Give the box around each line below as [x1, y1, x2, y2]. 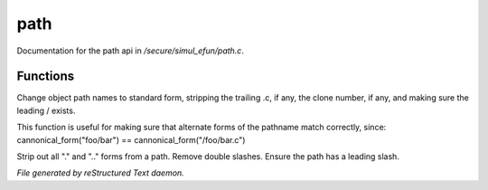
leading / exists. [16, 105, 76, 116]
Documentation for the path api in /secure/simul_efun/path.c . [16, 45, 244, 56]
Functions [16, 69, 75, 84]
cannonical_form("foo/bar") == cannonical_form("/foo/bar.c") [16, 134, 246, 145]
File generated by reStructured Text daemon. [16, 167, 184, 178]
